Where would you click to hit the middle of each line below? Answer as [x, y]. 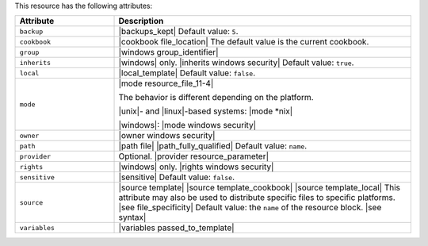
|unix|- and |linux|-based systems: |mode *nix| [206, 111]
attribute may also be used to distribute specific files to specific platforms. [257, 198]
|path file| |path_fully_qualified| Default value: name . [213, 146]
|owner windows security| [167, 136]
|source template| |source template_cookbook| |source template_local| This [259, 188]
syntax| [132, 217]
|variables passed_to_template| [176, 228]
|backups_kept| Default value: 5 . [178, 32]
